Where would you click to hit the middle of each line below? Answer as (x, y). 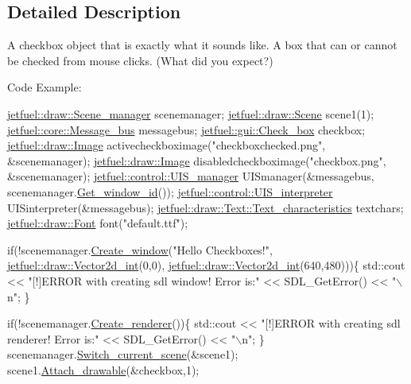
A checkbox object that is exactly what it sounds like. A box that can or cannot (202, 45)
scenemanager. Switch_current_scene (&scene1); (123, 354)
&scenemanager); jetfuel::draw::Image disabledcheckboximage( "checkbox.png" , (197, 160)
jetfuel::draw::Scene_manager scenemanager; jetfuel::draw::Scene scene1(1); (191, 113)
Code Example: (45, 87)
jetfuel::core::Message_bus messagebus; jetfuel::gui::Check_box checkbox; (186, 129)
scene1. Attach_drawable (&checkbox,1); (103, 369)
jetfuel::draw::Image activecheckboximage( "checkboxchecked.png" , (167, 145)
